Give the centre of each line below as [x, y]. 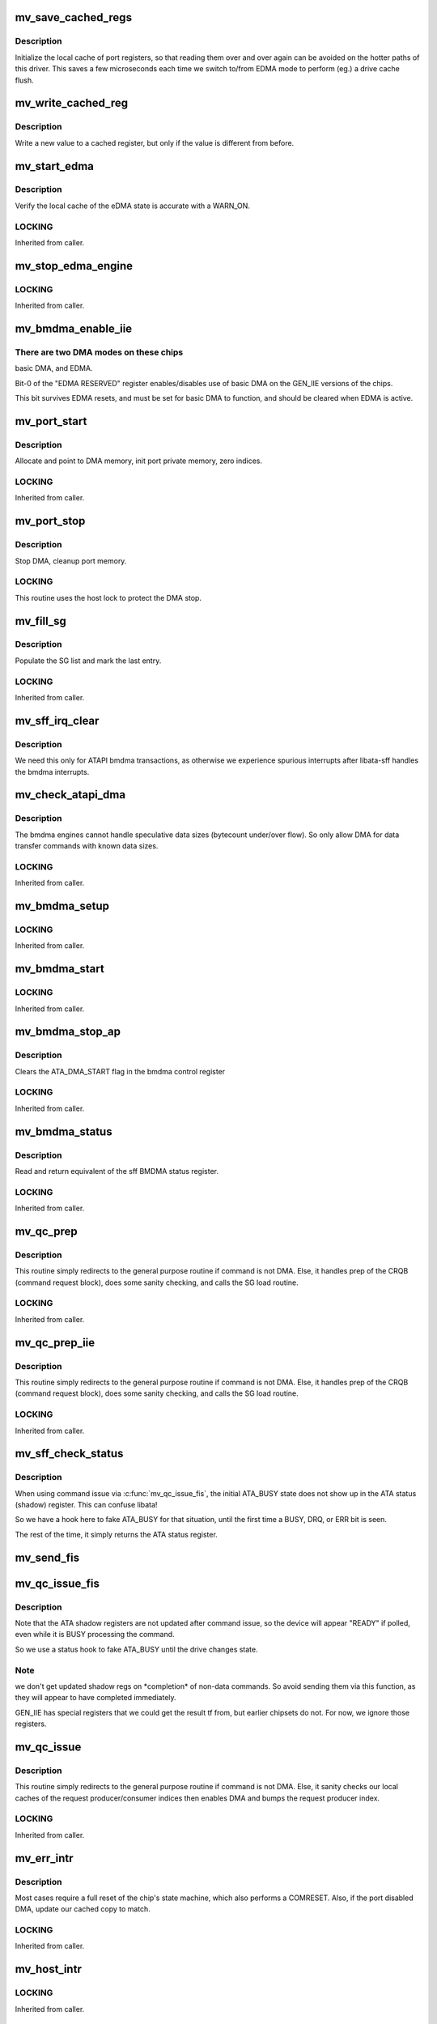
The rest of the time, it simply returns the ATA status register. [116, 1534]
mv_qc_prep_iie [55, 1343]
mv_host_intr [49, 1969]
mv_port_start [51, 421]
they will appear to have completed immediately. [96, 1698]
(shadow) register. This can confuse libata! [86, 1505]
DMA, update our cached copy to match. [83, 1909]
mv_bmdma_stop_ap [68, 1032]
